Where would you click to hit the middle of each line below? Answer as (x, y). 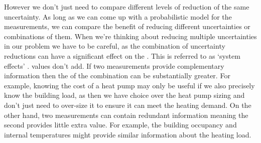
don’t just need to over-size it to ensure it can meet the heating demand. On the (128, 105)
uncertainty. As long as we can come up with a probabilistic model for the (118, 16)
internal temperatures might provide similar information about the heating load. (128, 134)
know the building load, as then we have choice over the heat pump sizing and (124, 95)
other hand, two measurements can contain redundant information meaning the (126, 115)
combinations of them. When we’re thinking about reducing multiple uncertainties (130, 36)
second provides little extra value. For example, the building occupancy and (120, 125)
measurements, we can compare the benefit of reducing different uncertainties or (127, 26)
